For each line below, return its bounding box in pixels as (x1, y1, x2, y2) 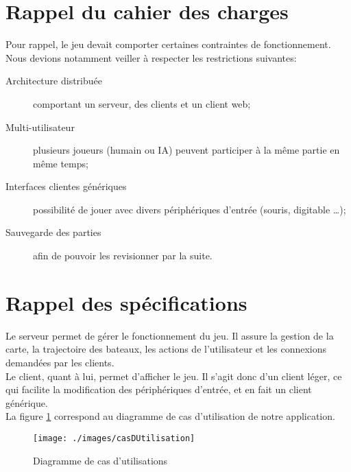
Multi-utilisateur (5, 119, 75, 134)
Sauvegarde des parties (5, 225, 101, 239)
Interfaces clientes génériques (5, 179, 127, 193)
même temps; (33, 156, 88, 170)
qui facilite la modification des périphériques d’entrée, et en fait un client (5, 382, 312, 397)
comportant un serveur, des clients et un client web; (33, 96, 251, 110)
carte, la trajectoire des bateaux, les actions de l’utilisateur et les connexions (5, 342, 327, 356)
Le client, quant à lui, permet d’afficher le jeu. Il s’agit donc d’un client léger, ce (5, 368, 342, 383)
